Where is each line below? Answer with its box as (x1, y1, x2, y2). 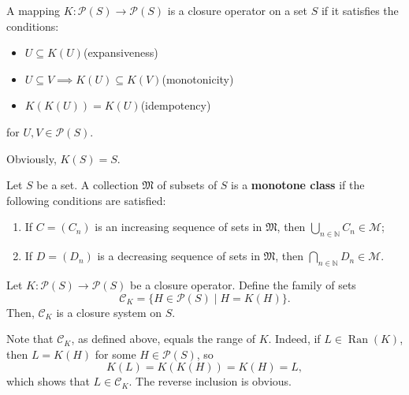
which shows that (6, 373, 90, 389)
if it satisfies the (321, 2, 399, 18)
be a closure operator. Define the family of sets (130, 276, 356, 293)
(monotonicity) (162, 70, 234, 87)
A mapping (6, 2, 61, 18)
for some (95, 345, 136, 362)
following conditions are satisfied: (6, 192, 166, 208)
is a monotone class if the (231, 177, 365, 193)
